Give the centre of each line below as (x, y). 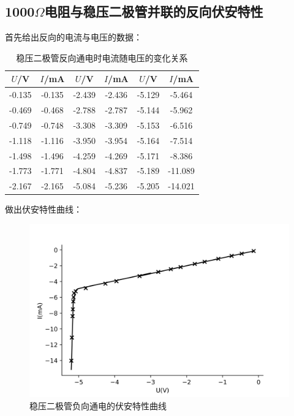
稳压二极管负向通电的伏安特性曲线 (98, 405)
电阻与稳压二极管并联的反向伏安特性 (154, 11)
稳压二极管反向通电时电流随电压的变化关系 (102, 57)
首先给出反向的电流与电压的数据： (73, 37)
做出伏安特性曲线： (43, 209)
